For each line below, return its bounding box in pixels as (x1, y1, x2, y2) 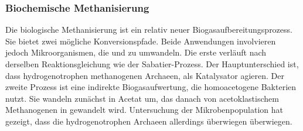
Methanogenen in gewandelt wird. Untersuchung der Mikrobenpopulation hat (5, 104, 283, 116)
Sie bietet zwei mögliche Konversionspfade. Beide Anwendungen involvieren (5, 35, 276, 47)
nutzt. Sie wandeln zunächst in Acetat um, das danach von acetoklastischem (5, 92, 279, 104)
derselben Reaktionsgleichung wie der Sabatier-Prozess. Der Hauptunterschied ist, (5, 58, 299, 70)
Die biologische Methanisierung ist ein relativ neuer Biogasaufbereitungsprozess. (5, 23, 292, 36)
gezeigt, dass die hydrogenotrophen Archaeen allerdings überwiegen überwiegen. (5, 115, 292, 127)
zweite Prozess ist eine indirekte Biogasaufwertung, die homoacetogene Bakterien (5, 81, 297, 93)
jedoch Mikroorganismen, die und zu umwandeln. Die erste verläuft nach (5, 46, 267, 58)
